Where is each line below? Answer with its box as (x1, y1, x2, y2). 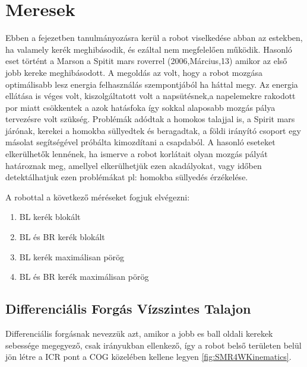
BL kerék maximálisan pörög (19, 250, 125, 263)
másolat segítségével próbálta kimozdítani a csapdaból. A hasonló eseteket (5, 136, 276, 148)
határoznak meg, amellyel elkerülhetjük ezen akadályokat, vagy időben (5, 159, 262, 171)
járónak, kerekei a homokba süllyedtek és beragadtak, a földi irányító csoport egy (5, 124, 301, 136)
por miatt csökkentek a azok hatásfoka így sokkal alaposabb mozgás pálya (5, 101, 276, 113)
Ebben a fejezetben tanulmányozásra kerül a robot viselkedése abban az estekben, (5, 31, 303, 44)
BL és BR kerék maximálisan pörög (19, 270, 149, 283)
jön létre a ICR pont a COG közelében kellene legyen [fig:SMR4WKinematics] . (5, 350, 292, 363)
